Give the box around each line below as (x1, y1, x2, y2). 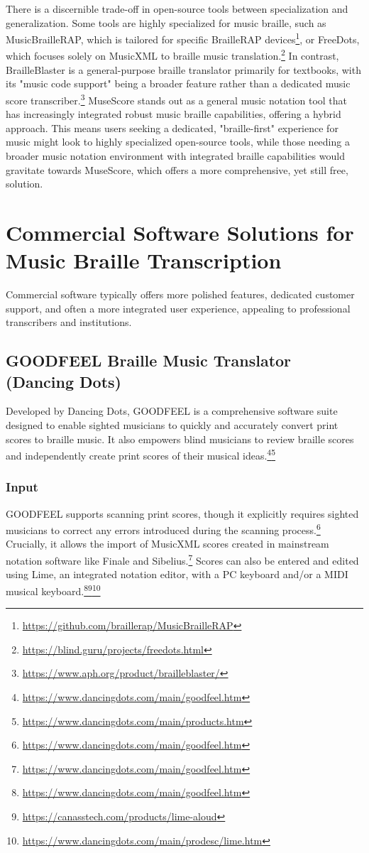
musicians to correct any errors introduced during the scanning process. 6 (6, 521, 321, 537)
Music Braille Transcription (6, 246, 282, 275)
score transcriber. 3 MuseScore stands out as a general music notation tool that (6, 90, 348, 107)
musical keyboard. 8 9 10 (6, 581, 101, 598)
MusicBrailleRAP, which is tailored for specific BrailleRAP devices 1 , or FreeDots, (6, 30, 360, 46)
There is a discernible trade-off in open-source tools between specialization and (6, 1, 348, 16)
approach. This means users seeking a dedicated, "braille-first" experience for (6, 120, 338, 135)
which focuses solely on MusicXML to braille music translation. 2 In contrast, (6, 46, 339, 63)
